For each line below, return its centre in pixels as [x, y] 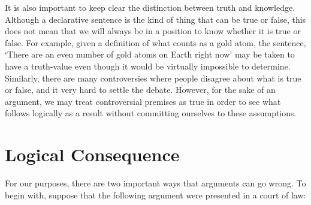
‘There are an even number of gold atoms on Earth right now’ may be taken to [150, 54]
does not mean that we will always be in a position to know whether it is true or [153, 31]
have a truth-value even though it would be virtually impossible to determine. [148, 66]
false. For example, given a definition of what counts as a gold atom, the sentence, [155, 42]
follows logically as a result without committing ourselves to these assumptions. [151, 113]
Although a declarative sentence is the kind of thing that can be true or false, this [155, 19]
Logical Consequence [92, 154]
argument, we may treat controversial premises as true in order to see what [143, 101]
